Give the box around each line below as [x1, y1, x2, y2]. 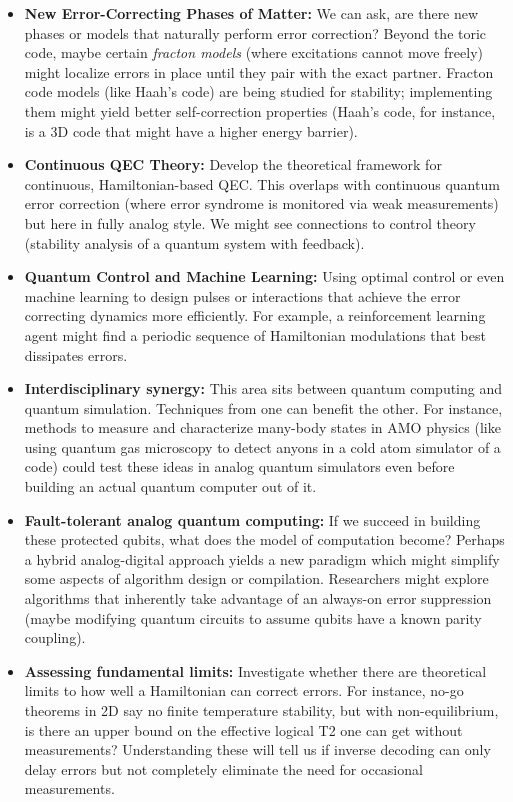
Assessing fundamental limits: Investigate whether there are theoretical [24, 660, 487, 681]
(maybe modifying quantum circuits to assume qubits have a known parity [24, 607, 482, 628]
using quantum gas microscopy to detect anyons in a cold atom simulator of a [24, 436, 501, 457]
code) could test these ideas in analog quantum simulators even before [24, 456, 455, 477]
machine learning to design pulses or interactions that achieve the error [24, 285, 461, 306]
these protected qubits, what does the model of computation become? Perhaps [24, 529, 505, 550]
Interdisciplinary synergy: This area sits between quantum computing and [24, 378, 503, 399]
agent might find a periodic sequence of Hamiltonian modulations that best [24, 324, 486, 345]
